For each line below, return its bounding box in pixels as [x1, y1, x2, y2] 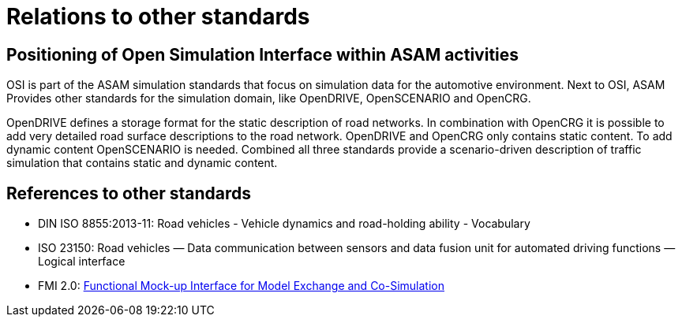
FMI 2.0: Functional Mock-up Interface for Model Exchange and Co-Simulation [38, 279, 444, 293]
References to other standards [6, 183, 252, 203]
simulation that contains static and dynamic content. [6, 156, 278, 170]
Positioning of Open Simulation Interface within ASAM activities [6, 44, 519, 65]
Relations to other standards [6, 3, 310, 30]
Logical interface [38, 254, 126, 269]
